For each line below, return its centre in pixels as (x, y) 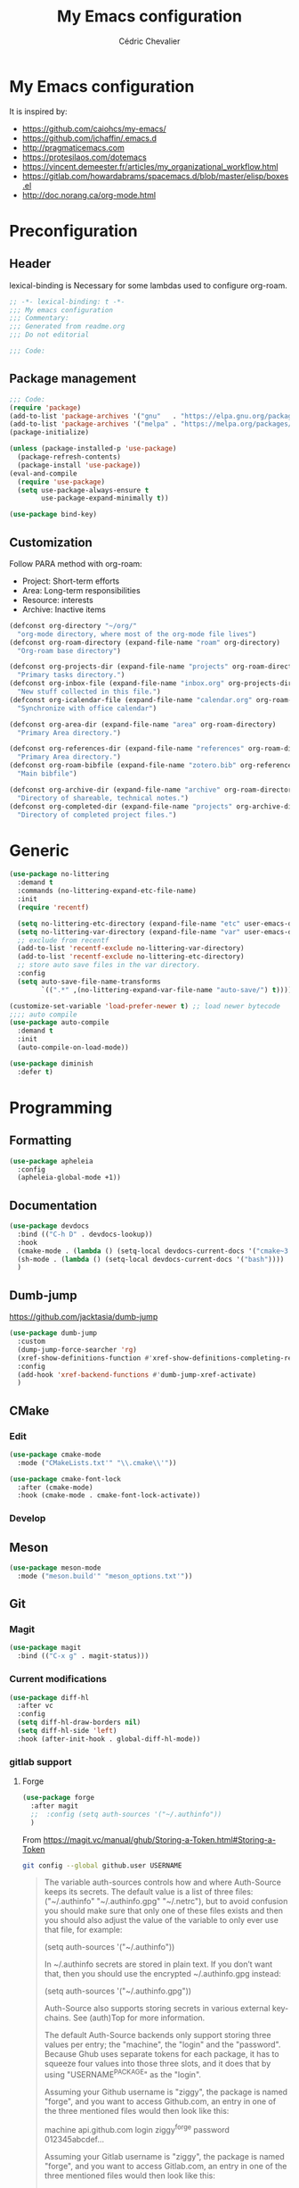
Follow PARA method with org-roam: (76, 563)
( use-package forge (58, 1798)
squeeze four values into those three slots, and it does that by (158, 2064)
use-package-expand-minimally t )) (105, 498)
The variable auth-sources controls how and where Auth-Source (163, 1882)
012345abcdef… (74, 2139)
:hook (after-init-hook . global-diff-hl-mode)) (109, 1739)
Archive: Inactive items (64, 609)
